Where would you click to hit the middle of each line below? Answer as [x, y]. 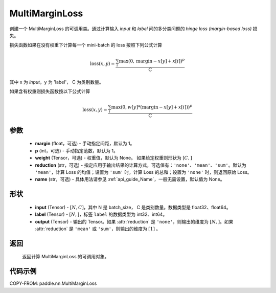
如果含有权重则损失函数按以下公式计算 [50, 91]
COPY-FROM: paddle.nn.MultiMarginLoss [53, 283]
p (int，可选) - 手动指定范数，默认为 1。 [77, 150]
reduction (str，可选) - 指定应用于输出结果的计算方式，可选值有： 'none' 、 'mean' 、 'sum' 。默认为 [141, 165]
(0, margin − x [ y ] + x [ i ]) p [156, 60]
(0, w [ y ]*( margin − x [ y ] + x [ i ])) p [156, 107]
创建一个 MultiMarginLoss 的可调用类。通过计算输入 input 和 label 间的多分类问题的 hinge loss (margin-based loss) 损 [133, 29]
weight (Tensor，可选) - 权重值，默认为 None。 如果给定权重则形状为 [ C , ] [114, 158]
